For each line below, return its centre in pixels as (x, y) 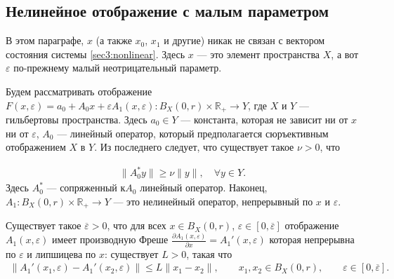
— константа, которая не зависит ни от (264, 120)
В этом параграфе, (45, 40)
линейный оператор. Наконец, (204, 188)
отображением (36, 147)
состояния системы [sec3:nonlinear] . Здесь (96, 54)
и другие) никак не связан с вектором (244, 40)
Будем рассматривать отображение (79, 91)
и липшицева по (61, 253)
